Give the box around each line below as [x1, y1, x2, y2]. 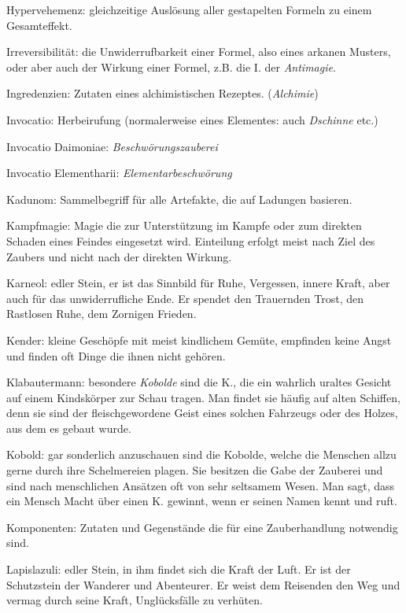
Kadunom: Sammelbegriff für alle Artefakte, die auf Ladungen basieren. [6, 190, 352, 207]
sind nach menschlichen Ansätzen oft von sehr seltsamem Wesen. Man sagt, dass [6, 477, 395, 493]
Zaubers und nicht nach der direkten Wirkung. [6, 248, 232, 264]
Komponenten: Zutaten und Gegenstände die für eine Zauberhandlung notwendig [6, 519, 398, 535]
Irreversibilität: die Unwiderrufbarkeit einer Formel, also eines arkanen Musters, [6, 43, 391, 60]
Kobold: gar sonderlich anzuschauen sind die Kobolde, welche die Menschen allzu [6, 446, 397, 463]
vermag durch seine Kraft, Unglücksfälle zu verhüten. [6, 592, 263, 608]
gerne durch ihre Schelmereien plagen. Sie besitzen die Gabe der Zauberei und [6, 462, 383, 478]
